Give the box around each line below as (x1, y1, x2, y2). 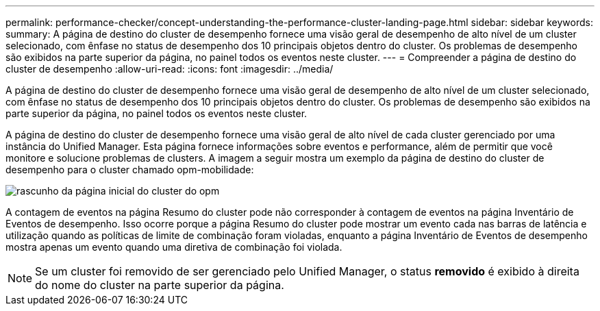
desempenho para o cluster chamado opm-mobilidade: (5, 164, 254, 175)
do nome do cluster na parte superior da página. (35, 278, 284, 292)
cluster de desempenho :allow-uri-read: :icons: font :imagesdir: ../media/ (5, 63, 334, 75)
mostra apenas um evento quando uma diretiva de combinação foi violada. (5, 241, 342, 253)
